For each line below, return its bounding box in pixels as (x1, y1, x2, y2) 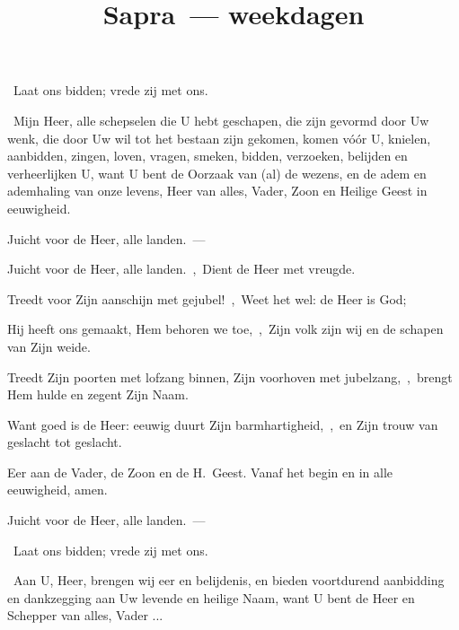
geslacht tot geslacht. (7, 433, 122, 451)
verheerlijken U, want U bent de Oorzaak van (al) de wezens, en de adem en (7, 163, 427, 182)
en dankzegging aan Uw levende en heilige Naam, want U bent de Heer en (7, 588, 415, 607)
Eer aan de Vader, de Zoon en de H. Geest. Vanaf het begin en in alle (7, 462, 393, 481)
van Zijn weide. (7, 337, 91, 355)
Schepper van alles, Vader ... (7, 606, 163, 625)
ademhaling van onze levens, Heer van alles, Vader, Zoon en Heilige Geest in (7, 181, 428, 200)
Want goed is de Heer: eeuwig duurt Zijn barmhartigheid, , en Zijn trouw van (7, 415, 438, 433)
